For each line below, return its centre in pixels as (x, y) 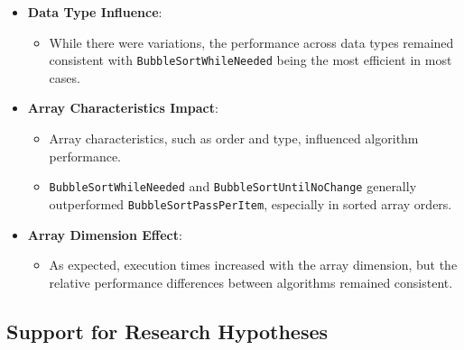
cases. (65, 77)
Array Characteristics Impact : (123, 108)
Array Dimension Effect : (105, 234)
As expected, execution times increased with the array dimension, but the (253, 265)
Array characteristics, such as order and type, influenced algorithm (234, 138)
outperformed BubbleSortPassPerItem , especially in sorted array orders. (251, 203)
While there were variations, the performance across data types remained (251, 42)
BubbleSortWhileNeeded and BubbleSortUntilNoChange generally (233, 186)
